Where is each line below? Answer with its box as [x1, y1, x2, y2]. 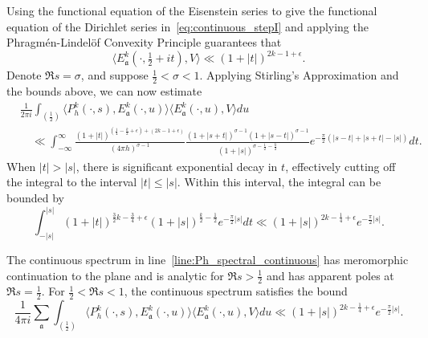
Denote [6, 67, 42, 83]
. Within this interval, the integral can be [177, 173, 381, 190]
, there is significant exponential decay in [75, 157, 278, 174]
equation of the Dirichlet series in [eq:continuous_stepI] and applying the [6, 18, 369, 35]
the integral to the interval [6, 173, 137, 190]
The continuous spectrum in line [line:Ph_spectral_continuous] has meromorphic [6, 250, 409, 267]
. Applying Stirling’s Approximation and [199, 67, 399, 83]
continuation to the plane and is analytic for [6, 267, 224, 283]
